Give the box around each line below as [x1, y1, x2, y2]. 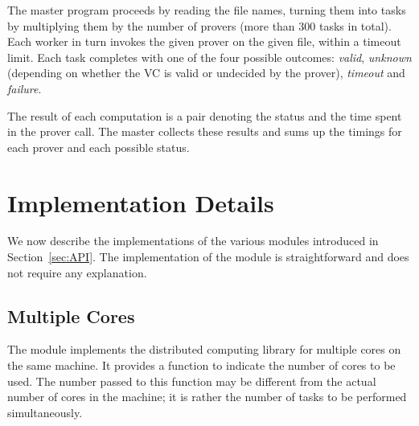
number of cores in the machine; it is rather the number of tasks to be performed [7, 388, 407, 405]
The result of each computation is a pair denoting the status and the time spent [7, 107, 402, 124]
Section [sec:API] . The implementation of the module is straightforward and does [7, 248, 409, 265]
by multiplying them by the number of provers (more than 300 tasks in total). [7, 17, 392, 34]
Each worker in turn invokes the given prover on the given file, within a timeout [7, 33, 401, 50]
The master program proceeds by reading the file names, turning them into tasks [7, 2, 406, 18]
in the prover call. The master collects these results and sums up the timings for [7, 123, 402, 140]
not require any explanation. [7, 264, 147, 281]
